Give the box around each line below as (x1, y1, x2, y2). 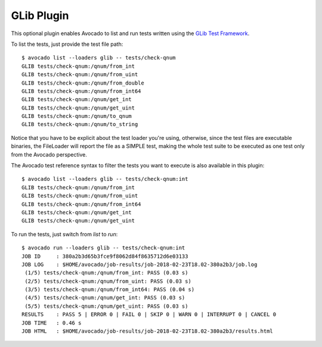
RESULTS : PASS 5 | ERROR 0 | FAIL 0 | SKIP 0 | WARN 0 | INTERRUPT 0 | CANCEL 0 (21, 311, 277, 318)
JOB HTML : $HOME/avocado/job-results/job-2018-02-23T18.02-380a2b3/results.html (21, 328, 274, 335)
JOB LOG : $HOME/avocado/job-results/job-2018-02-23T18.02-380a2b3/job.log (21, 261, 258, 268)
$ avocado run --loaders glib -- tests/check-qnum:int (21, 245, 185, 251)
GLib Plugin (11, 9, 69, 22)
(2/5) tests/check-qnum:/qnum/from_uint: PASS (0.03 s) (24, 277, 192, 285)
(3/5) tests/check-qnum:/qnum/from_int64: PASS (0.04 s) (24, 286, 195, 293)
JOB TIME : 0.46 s (21, 319, 82, 326)
